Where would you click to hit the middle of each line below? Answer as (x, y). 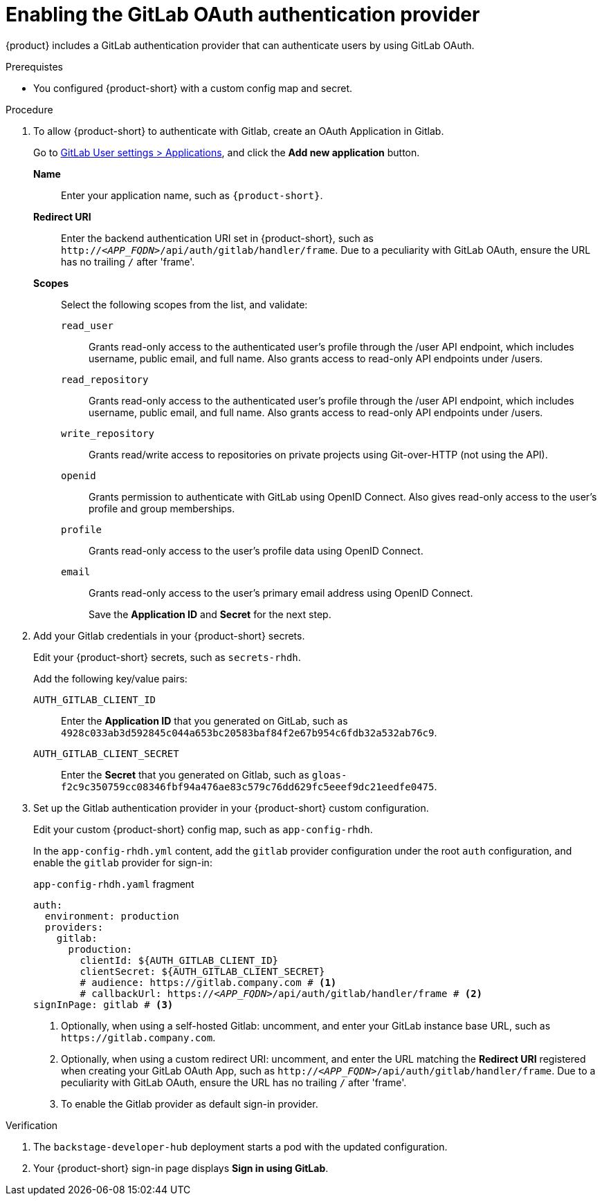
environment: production (112, 916)
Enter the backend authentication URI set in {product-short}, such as (217, 238)
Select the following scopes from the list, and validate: (184, 304)
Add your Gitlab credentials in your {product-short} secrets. (169, 635)
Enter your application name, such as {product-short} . (192, 195)
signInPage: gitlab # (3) (103, 1004)
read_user (87, 325)
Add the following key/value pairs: (110, 678)
